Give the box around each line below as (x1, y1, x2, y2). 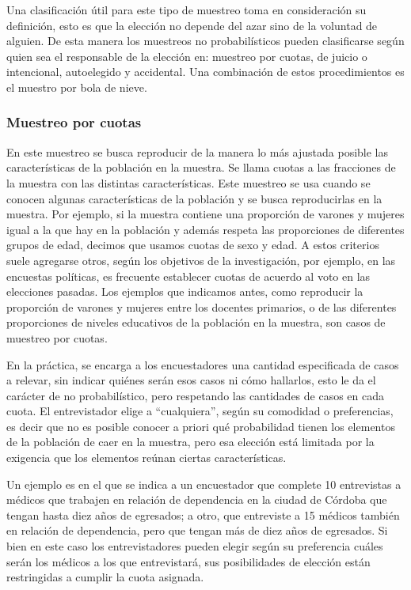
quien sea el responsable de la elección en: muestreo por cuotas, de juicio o (6, 47, 367, 64)
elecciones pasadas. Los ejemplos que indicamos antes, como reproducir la (6, 283, 363, 300)
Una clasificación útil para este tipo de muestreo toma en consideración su (6, 2, 367, 17)
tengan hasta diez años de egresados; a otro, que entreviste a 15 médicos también (6, 506, 400, 523)
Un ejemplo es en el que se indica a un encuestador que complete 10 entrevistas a (6, 475, 401, 492)
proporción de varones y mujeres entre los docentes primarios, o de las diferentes (6, 298, 397, 315)
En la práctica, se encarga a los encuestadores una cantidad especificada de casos (6, 356, 399, 373)
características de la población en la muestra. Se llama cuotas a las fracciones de (6, 159, 396, 176)
